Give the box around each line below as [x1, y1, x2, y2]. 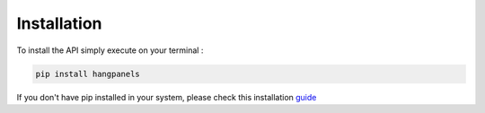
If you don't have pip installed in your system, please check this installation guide [16, 91, 317, 102]
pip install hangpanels [35, 68, 141, 79]
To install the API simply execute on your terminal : [16, 45, 204, 56]
